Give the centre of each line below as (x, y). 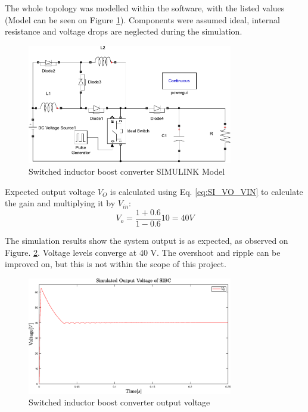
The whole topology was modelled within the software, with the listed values (145, 8)
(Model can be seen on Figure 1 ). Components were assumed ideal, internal (142, 19)
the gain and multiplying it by (60, 203)
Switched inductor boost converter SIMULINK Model (127, 171)
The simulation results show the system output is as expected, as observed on (147, 240)
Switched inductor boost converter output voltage (119, 402)
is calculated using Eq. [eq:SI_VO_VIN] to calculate (206, 191)
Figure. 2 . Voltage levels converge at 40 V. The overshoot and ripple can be (143, 252)
